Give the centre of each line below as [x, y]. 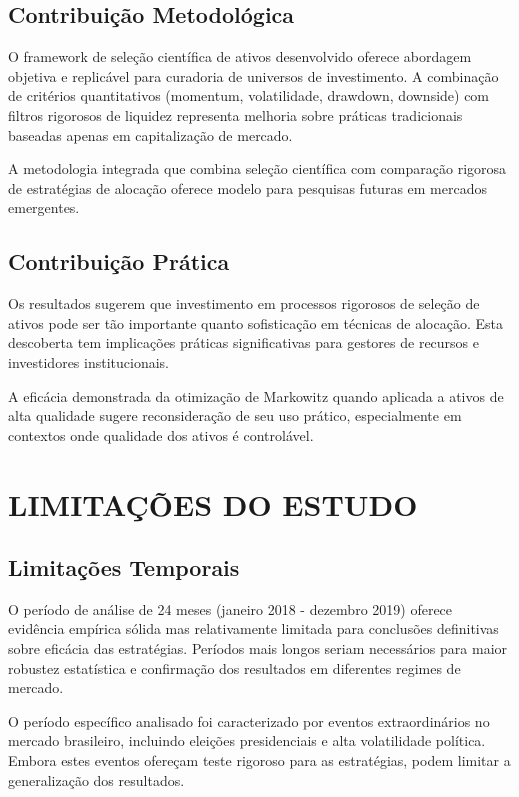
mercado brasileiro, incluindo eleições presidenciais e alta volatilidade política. [247, 740]
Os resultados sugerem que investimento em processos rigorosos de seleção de [244, 303]
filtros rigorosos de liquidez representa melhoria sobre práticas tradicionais [235, 114]
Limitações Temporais [124, 567]
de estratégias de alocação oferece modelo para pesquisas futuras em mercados [247, 187]
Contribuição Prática [119, 261]
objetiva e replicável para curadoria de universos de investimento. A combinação [253, 75]
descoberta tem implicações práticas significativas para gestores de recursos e [244, 342]
